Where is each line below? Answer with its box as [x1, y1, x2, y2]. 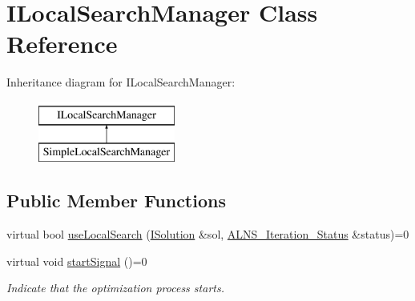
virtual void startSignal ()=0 [6, 252, 147, 269]
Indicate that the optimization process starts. [6, 279, 224, 296]
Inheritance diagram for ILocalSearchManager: [6, 74, 236, 90]
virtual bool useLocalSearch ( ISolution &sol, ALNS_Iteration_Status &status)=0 [6, 226, 409, 243]
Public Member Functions [6, 188, 226, 213]
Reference [6, 27, 118, 60]
